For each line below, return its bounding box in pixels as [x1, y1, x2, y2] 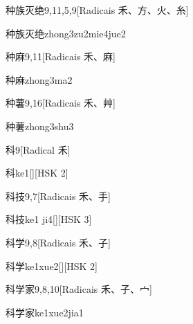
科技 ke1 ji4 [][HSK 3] [6, 212, 92, 226]
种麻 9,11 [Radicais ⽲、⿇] [6, 49, 116, 64]
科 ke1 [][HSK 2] [6, 165, 68, 180]
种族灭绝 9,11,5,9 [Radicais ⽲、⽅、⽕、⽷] [6, 3, 189, 17]
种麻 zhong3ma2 [6, 72, 73, 87]
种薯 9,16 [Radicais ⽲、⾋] [6, 96, 116, 110]
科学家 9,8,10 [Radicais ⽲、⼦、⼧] [6, 282, 152, 296]
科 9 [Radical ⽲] [6, 142, 71, 156]
